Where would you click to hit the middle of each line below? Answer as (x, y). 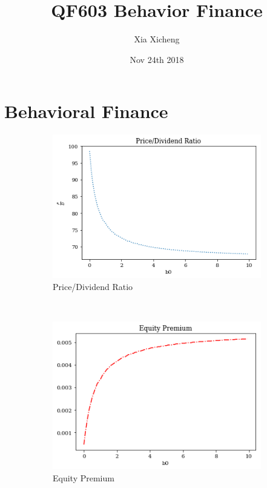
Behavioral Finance (86, 111)
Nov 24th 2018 (157, 59)
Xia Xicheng (157, 39)
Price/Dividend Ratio (93, 286)
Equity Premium (84, 478)
